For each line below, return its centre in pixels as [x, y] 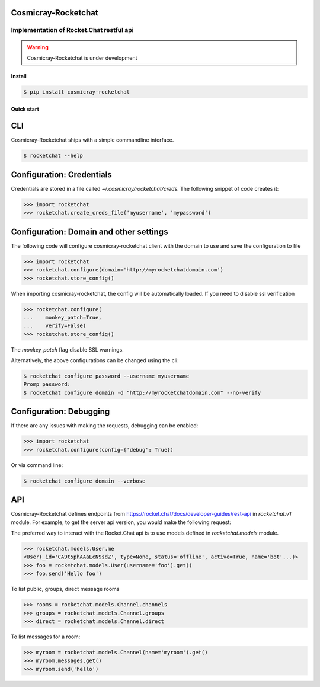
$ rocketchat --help [53, 156]
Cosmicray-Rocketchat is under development [82, 58]
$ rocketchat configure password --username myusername [106, 376]
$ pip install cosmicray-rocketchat [77, 92]
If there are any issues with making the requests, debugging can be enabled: [105, 426]
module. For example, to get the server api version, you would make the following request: [121, 522]
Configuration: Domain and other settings [89, 231]
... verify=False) [55, 326]
